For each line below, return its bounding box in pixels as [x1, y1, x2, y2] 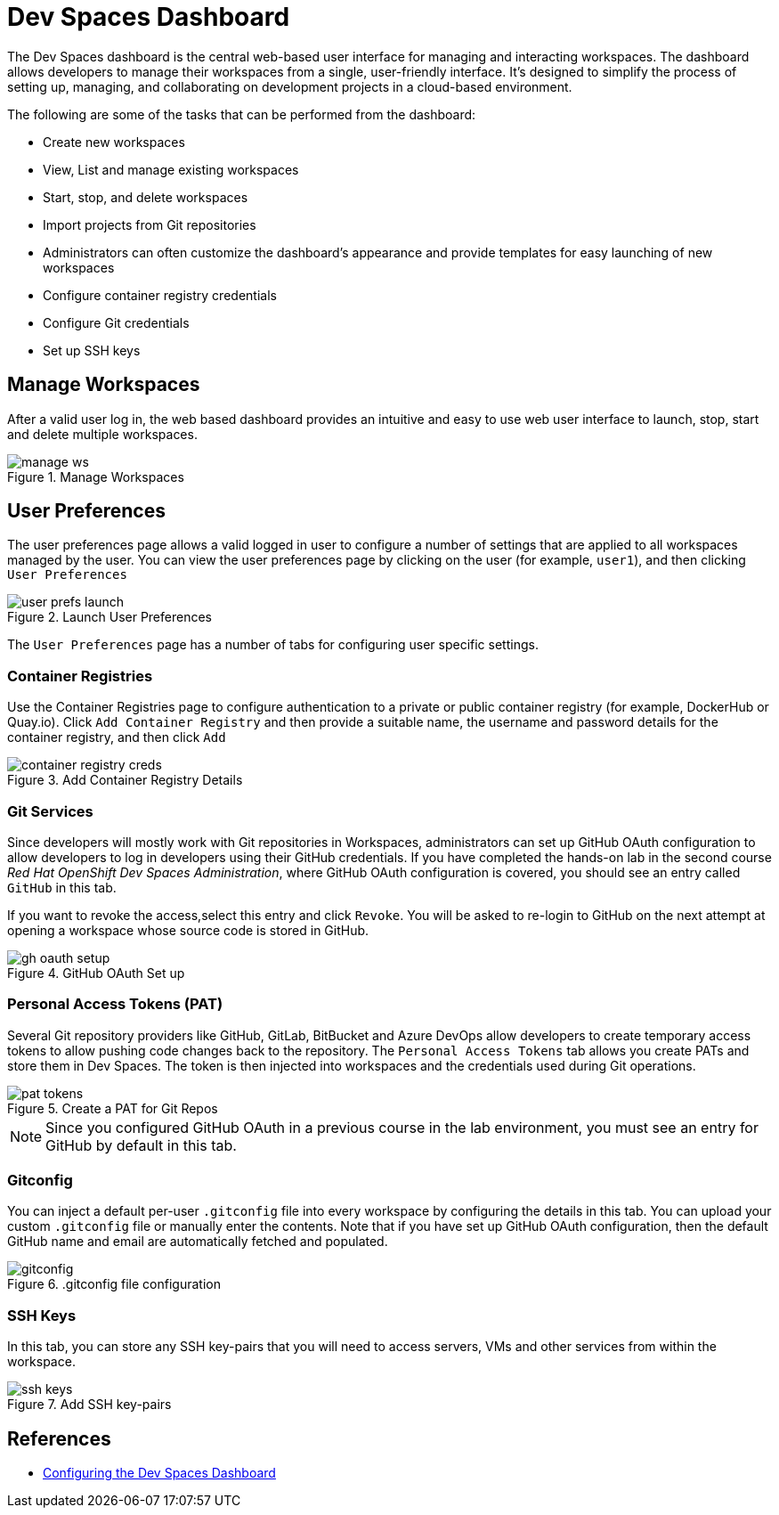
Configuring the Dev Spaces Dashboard [43, 1465, 276, 1481]
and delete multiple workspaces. [7, 426, 198, 442]
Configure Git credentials [43, 314, 190, 330]
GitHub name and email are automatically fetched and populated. [7, 1234, 388, 1250]
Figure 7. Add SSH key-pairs [7, 1397, 172, 1413]
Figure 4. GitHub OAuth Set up [7, 965, 185, 981]
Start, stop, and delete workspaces [43, 189, 248, 205]
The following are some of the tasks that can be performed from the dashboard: [7, 106, 476, 122]
